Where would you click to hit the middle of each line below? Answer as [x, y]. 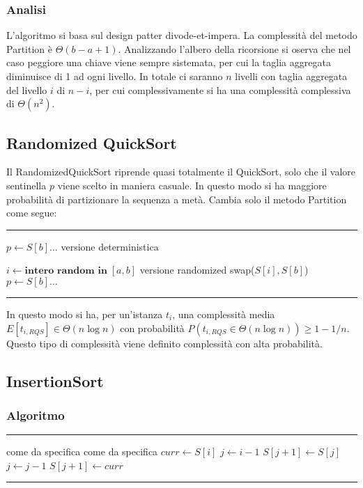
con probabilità [152, 328]
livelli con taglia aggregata [291, 76]
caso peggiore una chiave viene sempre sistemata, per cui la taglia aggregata [169, 62]
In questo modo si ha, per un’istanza [85, 314]
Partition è [29, 48]
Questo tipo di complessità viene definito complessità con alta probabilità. [164, 343]
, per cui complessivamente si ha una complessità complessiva [220, 89]
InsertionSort [55, 380]
